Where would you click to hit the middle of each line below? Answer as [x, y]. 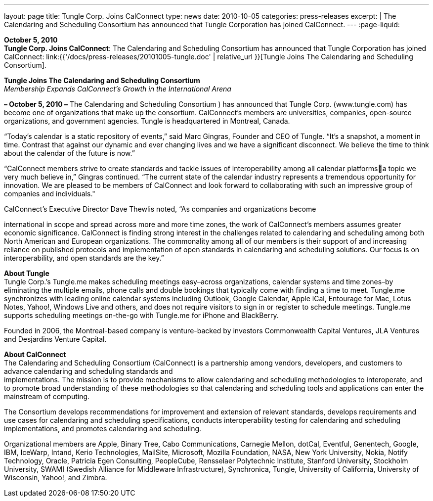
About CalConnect [35, 354]
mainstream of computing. [47, 396]
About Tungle [27, 273]
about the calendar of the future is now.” [69, 153]
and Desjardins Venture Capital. [55, 339]
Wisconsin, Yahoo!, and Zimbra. [56, 478]
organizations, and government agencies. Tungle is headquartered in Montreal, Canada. [147, 121]
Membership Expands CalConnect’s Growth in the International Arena [118, 89]
